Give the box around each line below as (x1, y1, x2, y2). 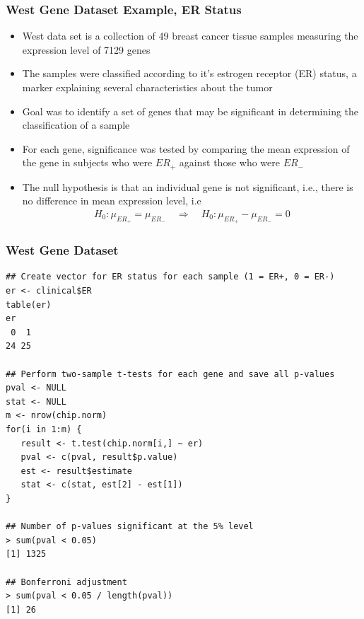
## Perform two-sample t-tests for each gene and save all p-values (6, 369, 335, 379)
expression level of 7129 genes (22, 42, 151, 57)
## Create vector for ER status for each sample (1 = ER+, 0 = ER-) (6, 272, 335, 282)
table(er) (6, 299, 52, 310)
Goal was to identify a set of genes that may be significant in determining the (22, 103, 359, 118)
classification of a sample (22, 117, 130, 132)
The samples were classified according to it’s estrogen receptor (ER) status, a (22, 66, 357, 81)
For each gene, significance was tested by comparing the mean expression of (22, 141, 350, 156)
